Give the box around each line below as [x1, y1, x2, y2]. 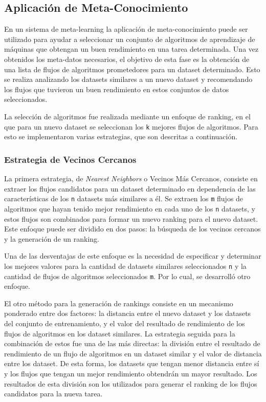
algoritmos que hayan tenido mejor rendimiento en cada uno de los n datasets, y [4, 203, 255, 214]
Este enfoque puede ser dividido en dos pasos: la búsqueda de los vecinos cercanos [4, 223, 261, 234]
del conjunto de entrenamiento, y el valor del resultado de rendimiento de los [4, 318, 245, 328]
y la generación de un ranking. [4, 233, 99, 244]
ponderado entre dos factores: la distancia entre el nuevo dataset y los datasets [4, 308, 251, 319]
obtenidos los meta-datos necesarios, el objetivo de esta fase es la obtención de [4, 53, 250, 64]
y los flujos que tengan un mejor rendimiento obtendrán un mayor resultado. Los [4, 368, 257, 378]
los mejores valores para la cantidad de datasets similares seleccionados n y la [4, 260, 247, 271]
